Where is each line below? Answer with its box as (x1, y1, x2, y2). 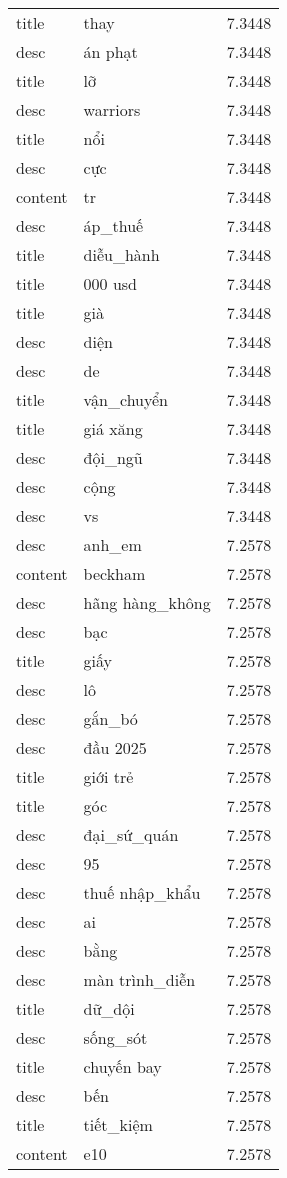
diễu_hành (83, 243, 160, 266)
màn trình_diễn (83, 968, 196, 991)
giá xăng (83, 417, 143, 440)
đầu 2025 (83, 736, 147, 759)
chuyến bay (83, 1055, 162, 1078)
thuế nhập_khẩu (83, 881, 201, 904)
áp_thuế (83, 214, 144, 237)
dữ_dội (83, 997, 135, 1020)
